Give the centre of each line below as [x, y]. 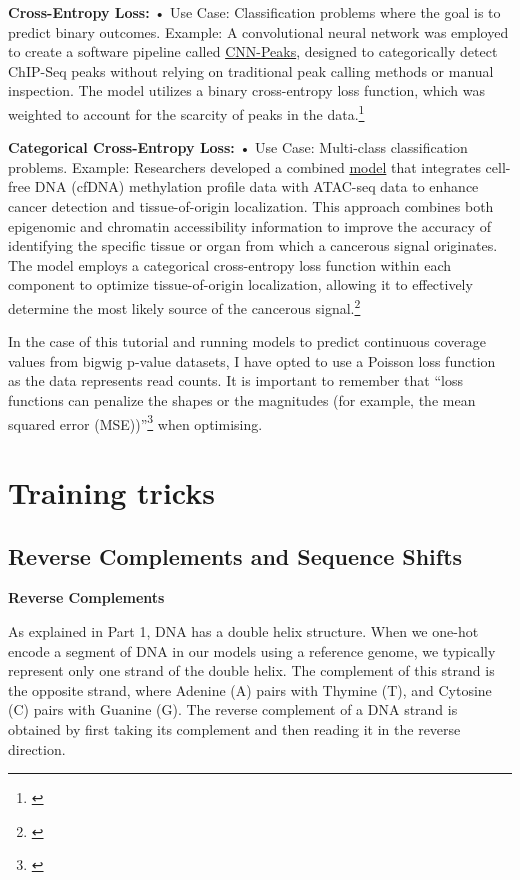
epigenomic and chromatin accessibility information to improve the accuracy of [249, 225]
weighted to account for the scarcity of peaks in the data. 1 [186, 112]
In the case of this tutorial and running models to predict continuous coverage [247, 341]
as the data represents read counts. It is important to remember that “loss [235, 380]
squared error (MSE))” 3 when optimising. [135, 422]
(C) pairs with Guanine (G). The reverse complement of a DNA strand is [233, 709]
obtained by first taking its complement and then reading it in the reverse [234, 728]
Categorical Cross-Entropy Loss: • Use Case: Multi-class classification [238, 147]
